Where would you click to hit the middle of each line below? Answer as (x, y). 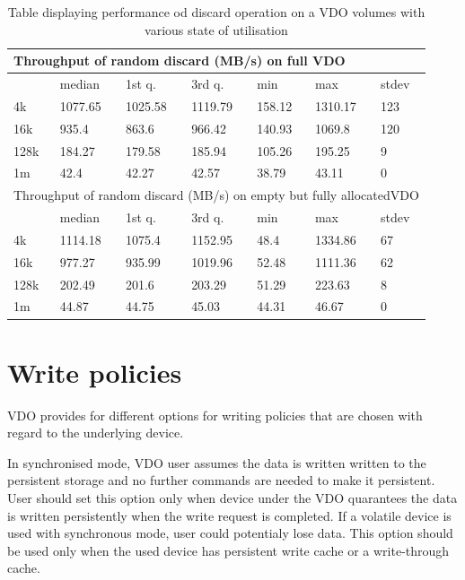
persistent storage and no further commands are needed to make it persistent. (221, 480)
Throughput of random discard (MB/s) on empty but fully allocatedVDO (216, 195)
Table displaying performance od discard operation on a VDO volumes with (216, 12)
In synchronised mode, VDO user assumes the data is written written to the (217, 462)
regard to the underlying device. (96, 433)
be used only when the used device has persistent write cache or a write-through (228, 550)
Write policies (95, 372)
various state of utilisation (216, 29)
